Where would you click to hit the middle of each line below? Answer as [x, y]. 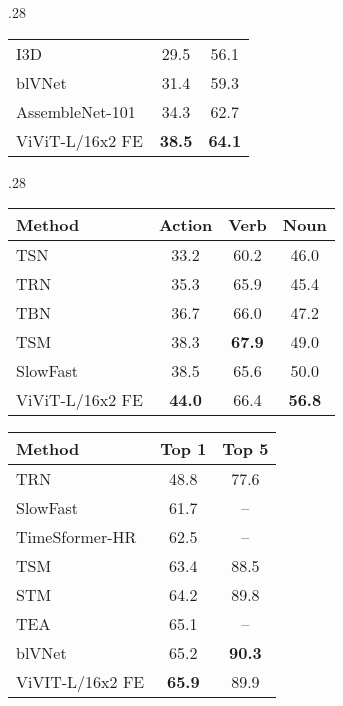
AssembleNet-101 [76, 111]
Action [185, 225]
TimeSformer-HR [76, 537]
